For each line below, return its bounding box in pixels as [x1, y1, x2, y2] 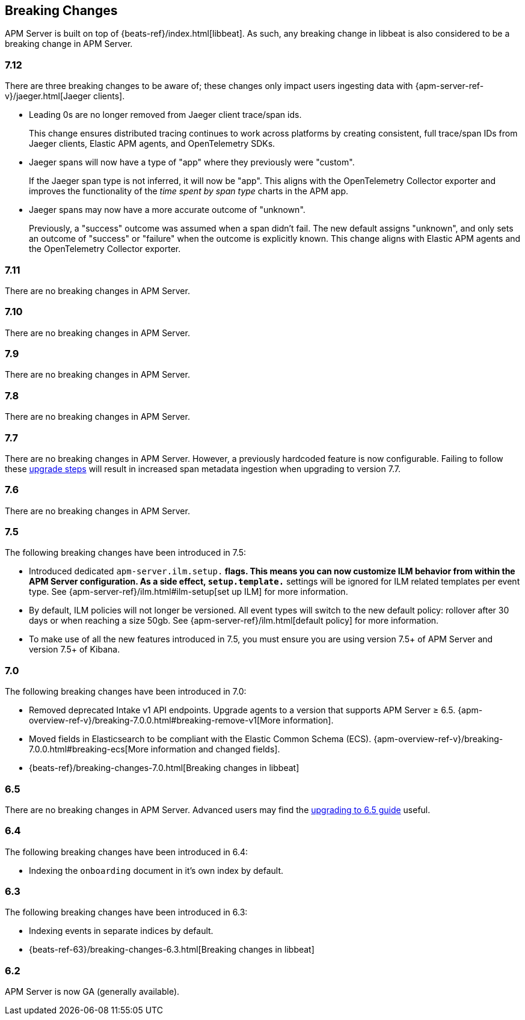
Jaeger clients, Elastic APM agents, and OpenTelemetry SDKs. [29, 138, 275, 149]
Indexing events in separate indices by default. [29, 926, 213, 936]
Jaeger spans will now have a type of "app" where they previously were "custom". [29, 157, 355, 168]
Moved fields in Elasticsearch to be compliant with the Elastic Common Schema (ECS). [29, 734, 372, 745]
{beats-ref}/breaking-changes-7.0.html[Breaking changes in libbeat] [29, 763, 299, 773]
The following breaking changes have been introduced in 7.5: [5, 547, 247, 558]
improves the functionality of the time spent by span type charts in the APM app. [29, 186, 349, 197]
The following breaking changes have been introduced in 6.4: [5, 846, 248, 857]
